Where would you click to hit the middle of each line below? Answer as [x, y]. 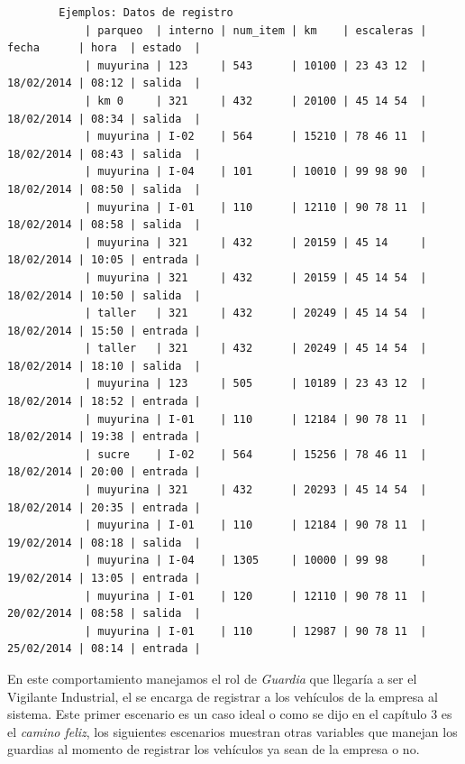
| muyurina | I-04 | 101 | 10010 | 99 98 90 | [255, 172]
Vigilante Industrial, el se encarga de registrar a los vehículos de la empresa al [223, 696]
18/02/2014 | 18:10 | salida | [104, 366]
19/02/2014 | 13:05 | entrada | [104, 578]
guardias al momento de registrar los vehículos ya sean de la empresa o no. [214, 749]
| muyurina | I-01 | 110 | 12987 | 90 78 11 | [255, 631]
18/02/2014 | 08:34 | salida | [104, 119]
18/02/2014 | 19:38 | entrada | [104, 437]
